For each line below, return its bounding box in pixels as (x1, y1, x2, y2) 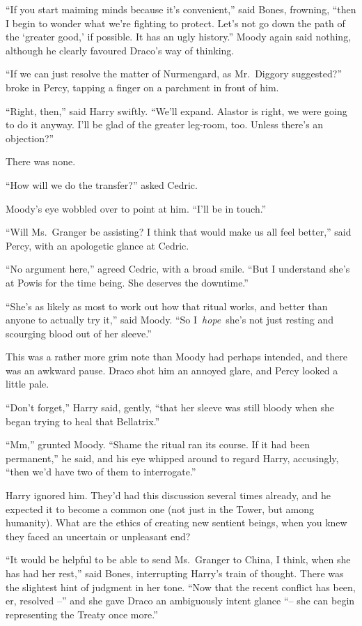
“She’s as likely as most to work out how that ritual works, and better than (6, 298, 328, 313)
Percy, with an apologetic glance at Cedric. (6, 238, 189, 252)
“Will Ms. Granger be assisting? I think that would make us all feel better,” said (6, 224, 352, 239)
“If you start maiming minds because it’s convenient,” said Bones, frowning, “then (6, 2, 356, 16)
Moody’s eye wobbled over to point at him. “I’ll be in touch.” (6, 201, 267, 215)
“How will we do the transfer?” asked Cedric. (6, 177, 198, 192)
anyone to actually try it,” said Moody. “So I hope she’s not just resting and (6, 312, 334, 327)
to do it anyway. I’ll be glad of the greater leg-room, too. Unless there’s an (6, 117, 324, 132)
